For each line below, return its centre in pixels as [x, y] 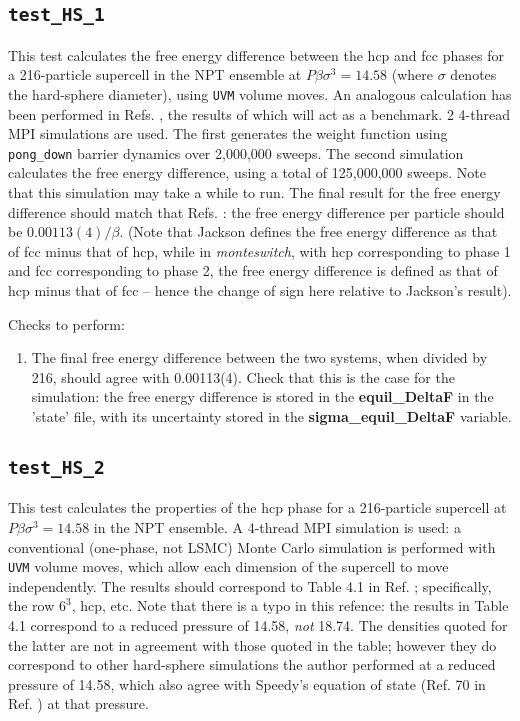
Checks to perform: [66, 323]
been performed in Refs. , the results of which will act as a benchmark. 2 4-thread [259, 113]
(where [412, 74]
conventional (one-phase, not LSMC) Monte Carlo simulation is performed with [252, 546]
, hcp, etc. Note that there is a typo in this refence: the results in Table [290, 605]
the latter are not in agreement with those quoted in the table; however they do [252, 644]
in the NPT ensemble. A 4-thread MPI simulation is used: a [277, 526]
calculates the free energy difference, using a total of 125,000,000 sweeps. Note [247, 172]
